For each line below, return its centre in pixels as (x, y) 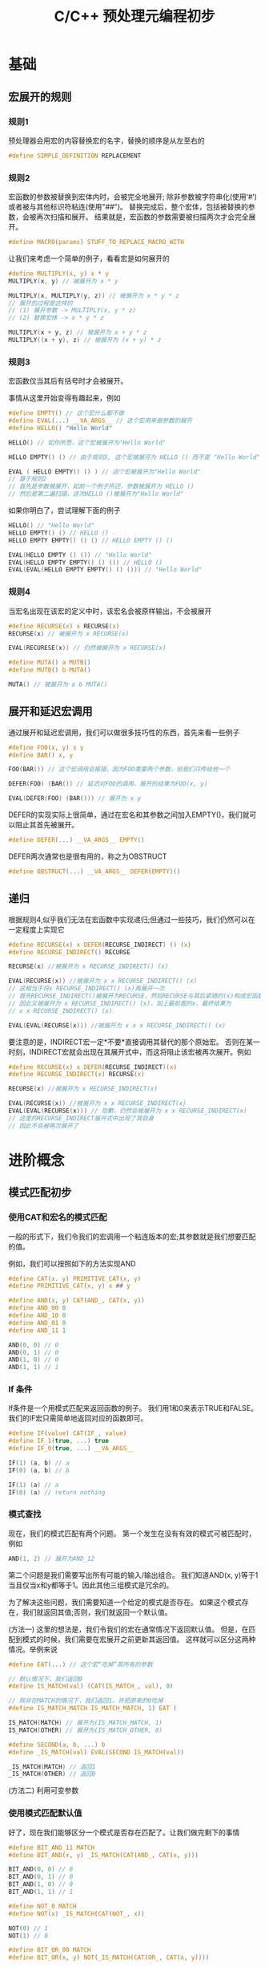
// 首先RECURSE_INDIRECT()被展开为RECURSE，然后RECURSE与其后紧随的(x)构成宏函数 (136, 996)
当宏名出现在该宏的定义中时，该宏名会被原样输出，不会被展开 (110, 611)
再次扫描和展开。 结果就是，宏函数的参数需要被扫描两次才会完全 (142, 217)
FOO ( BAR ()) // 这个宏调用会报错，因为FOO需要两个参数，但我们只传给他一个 (119, 770)
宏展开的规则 (40, 97)
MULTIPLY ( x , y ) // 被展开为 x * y (63, 281)
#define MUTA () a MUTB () (50, 663)
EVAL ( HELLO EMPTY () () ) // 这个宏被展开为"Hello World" (104, 471)
